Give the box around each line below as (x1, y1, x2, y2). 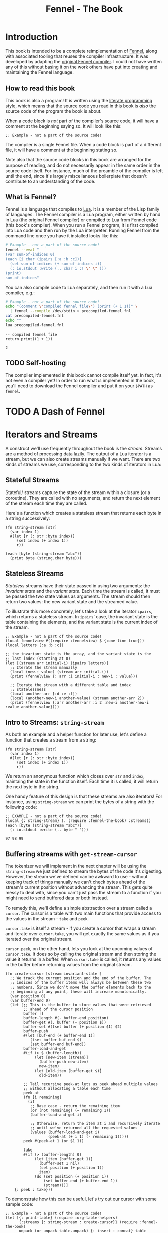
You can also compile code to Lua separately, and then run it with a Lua (5, 284, 153, 290)
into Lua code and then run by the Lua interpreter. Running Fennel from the (5, 227, 160, 233)
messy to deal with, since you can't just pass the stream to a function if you (5, 890, 161, 895)
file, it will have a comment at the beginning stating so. (5, 147, 118, 153)
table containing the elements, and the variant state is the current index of (5, 619, 158, 625)
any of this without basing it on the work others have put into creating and (5, 64, 158, 70)
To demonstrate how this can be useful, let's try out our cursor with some (5, 1196, 157, 1202)
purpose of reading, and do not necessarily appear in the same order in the (5, 162, 160, 168)
